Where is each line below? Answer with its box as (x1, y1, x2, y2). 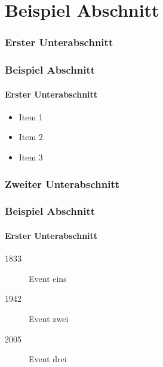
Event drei (29, 353, 67, 365)
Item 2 (19, 131, 43, 143)
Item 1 (19, 110, 43, 123)
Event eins (29, 272, 67, 284)
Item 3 (19, 151, 43, 163)
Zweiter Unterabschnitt (5, 176, 120, 191)
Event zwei (29, 312, 69, 324)
